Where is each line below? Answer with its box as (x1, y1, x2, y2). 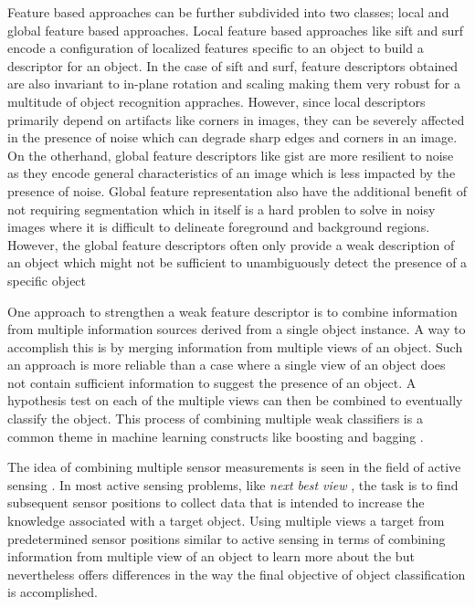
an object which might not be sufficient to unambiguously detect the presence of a (7, 253, 468, 272)
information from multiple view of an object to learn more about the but (7, 547, 415, 566)
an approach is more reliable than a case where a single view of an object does (7, 355, 446, 374)
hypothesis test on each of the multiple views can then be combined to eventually (7, 391, 463, 410)
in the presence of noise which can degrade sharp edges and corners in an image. (7, 128, 458, 147)
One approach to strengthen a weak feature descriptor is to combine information (7, 301, 458, 320)
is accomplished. (7, 582, 98, 602)
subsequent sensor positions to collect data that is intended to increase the (7, 493, 425, 512)
